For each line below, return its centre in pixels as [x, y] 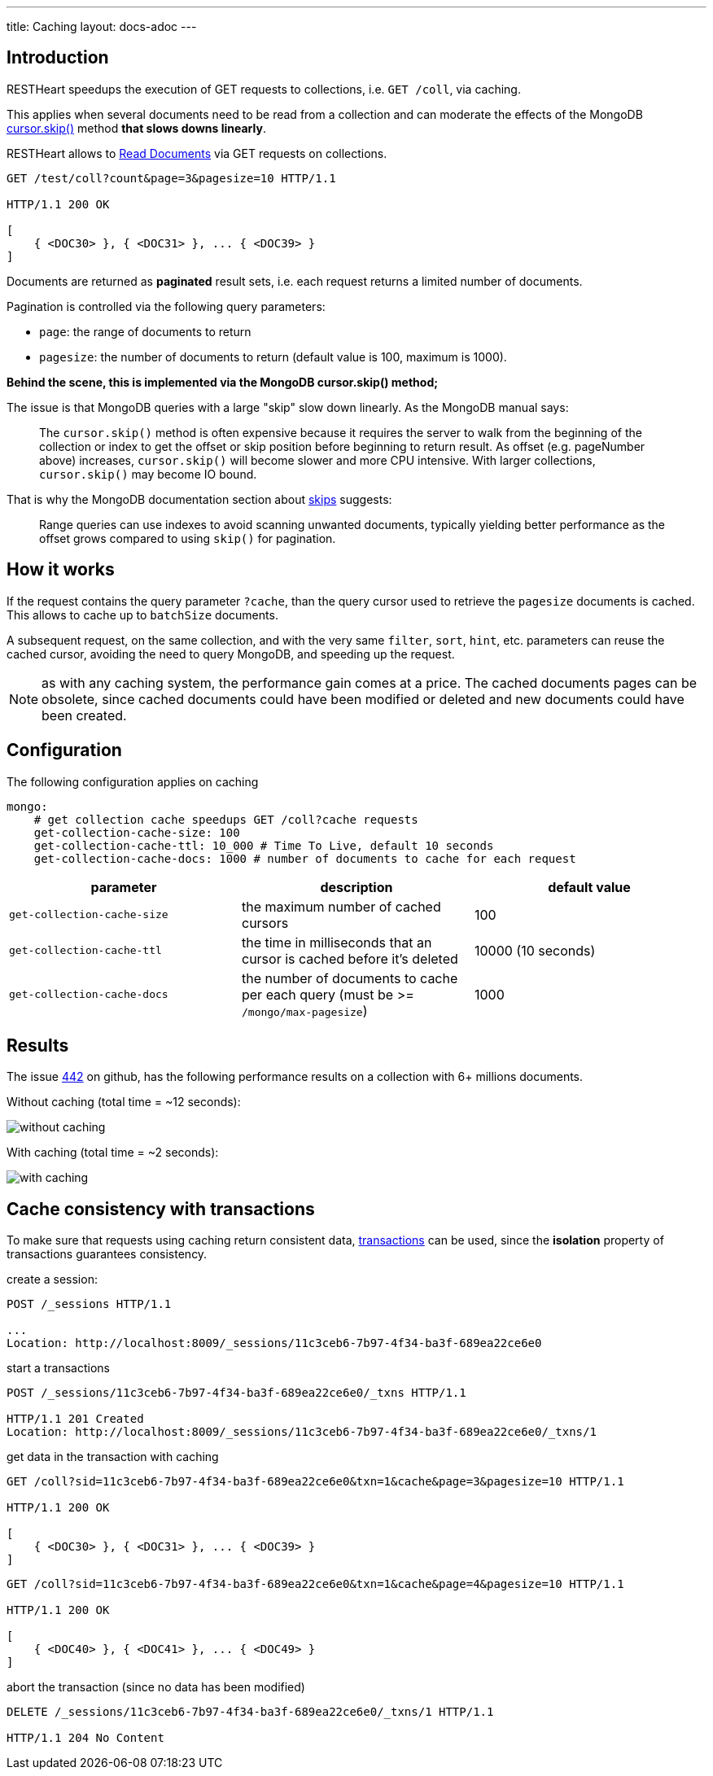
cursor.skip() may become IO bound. [148, 474]
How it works [61, 570]
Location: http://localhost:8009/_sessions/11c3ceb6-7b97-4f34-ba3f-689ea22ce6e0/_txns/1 [302, 1432]
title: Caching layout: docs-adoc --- [102, 26]
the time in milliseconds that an [337, 942]
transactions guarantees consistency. [107, 1254]
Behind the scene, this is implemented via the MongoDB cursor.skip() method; [223, 382]
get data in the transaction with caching [113, 1457]
